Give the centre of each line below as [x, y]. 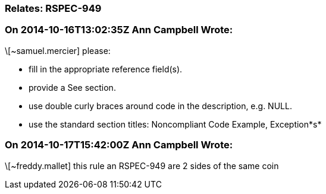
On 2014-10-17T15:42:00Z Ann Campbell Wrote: [119, 145]
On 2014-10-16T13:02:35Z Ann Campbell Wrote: [119, 30]
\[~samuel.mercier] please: [58, 50]
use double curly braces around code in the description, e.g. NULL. [160, 106]
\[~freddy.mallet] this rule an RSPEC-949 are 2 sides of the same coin [142, 166]
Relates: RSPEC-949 [53, 8]
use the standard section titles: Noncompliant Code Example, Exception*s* [175, 124]
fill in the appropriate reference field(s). [106, 69]
